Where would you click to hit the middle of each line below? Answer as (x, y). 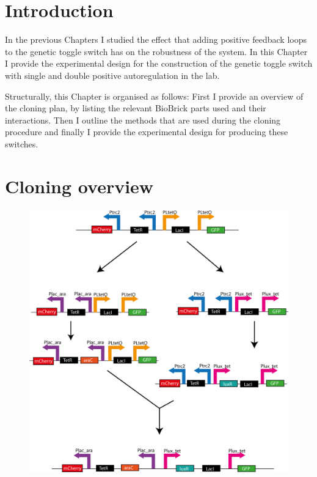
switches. (22, 143)
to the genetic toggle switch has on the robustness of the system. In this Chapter (156, 51)
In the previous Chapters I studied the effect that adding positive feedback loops (156, 39)
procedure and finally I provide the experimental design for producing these (147, 132)
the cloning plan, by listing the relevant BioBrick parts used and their (136, 108)
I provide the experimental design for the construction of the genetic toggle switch (159, 63)
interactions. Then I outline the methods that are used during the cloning (143, 120)
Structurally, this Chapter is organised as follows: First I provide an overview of (154, 96)
